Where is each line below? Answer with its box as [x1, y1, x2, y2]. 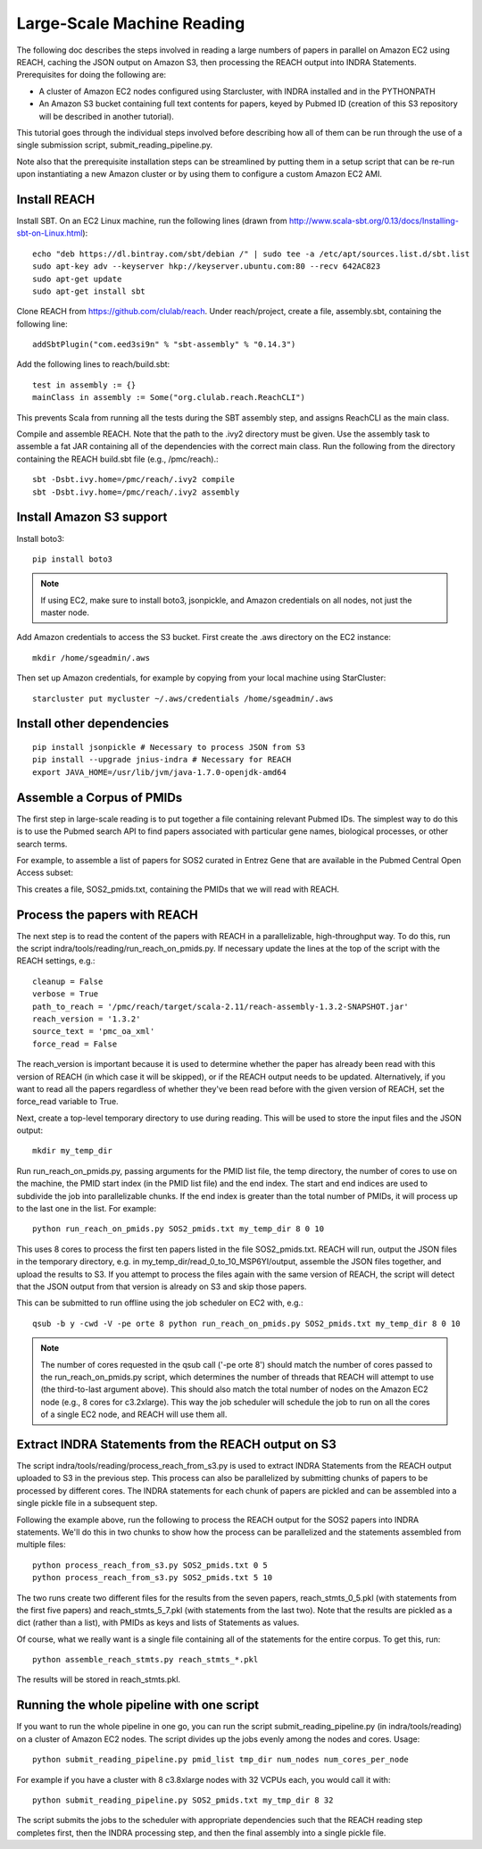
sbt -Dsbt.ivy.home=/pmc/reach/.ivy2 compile [32, 474, 236, 485]
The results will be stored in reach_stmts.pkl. [16, 1674, 181, 1685]
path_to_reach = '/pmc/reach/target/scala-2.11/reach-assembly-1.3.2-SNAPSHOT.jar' [32, 1001, 410, 1012]
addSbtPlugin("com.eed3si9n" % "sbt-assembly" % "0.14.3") [32, 339, 296, 350]
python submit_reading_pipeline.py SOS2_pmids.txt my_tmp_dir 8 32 [32, 1795, 334, 1805]
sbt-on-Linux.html [16, 228, 83, 238]
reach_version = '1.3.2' [32, 1013, 141, 1024]
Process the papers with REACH [16, 907, 198, 922]
